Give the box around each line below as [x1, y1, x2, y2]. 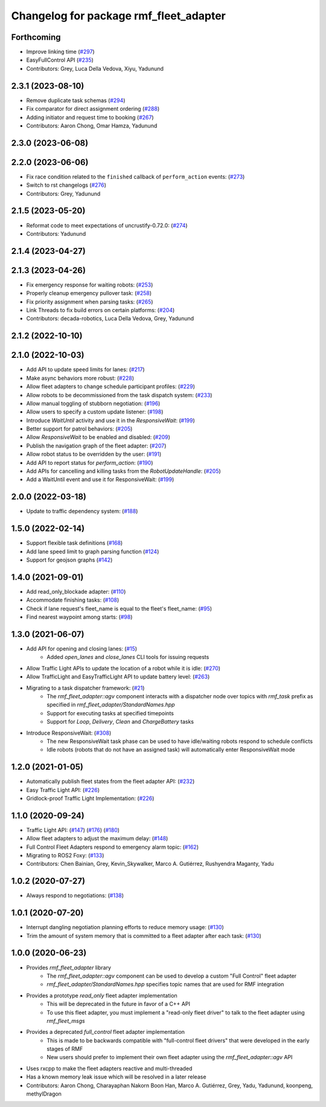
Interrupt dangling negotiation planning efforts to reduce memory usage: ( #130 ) [26, 924, 225, 931]
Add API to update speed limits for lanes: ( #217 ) [26, 366, 145, 373]
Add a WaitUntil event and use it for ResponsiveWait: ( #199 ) [26, 476, 174, 483]
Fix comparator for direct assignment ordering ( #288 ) [26, 105, 160, 112]
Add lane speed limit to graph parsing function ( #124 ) [26, 548, 159, 555]
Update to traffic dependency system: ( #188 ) [26, 508, 138, 515]
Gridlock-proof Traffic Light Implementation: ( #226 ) [26, 794, 155, 802]
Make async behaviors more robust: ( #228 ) [26, 374, 135, 381]
